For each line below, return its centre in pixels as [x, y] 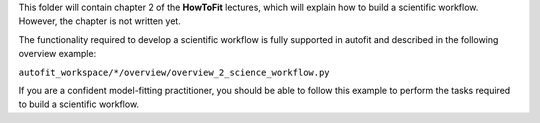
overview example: [57, 54]
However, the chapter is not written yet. [100, 21]
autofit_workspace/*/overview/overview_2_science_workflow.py [174, 72]
